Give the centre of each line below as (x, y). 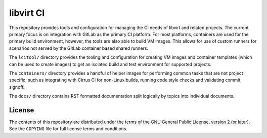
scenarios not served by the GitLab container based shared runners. (79, 48)
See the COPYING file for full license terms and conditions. (68, 129)
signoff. (17, 87)
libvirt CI (27, 13)
